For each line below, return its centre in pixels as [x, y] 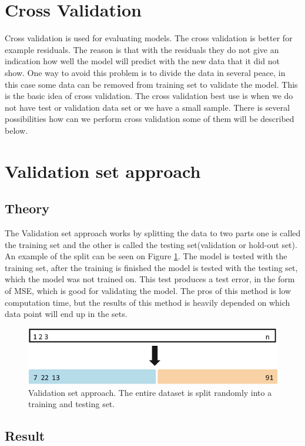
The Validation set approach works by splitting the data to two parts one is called [153, 233]
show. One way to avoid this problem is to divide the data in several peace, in [145, 72]
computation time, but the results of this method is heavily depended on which [148, 302]
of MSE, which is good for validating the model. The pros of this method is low [148, 291]
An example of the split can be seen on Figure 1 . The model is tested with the [146, 256]
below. [16, 130]
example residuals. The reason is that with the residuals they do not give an [142, 49]
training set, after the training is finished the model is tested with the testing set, [151, 267]
